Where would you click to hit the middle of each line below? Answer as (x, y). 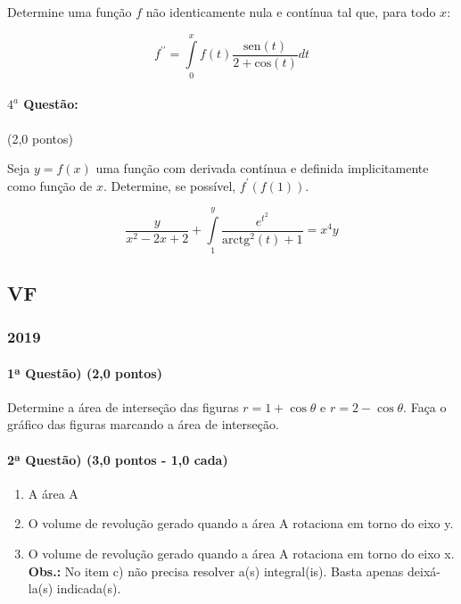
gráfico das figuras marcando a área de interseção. (143, 424)
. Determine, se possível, (169, 185)
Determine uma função (70, 12)
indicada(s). (89, 588)
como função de (50, 185)
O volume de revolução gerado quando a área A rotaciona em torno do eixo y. (241, 523)
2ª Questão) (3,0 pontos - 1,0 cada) (118, 459)
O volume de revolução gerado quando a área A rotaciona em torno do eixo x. (241, 554)
